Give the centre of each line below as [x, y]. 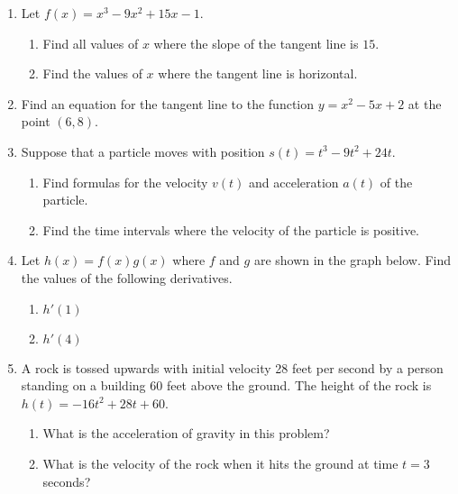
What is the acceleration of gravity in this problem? [186, 433]
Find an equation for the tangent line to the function [168, 103]
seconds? [67, 481]
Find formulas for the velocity [125, 182]
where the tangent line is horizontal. [258, 73]
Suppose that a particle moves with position [143, 151]
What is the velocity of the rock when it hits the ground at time [220, 463]
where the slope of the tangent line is [256, 43]
